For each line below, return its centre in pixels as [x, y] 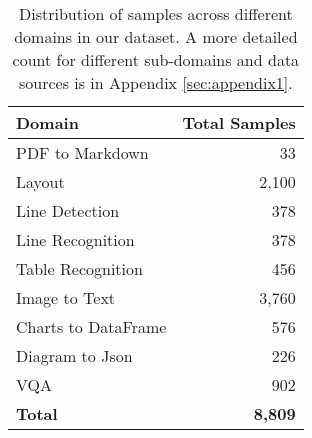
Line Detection [68, 210]
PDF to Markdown [82, 152]
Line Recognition [75, 239]
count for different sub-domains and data [156, 59]
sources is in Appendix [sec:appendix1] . [155, 82]
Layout [40, 181]
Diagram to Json [74, 355]
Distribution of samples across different [156, 13]
